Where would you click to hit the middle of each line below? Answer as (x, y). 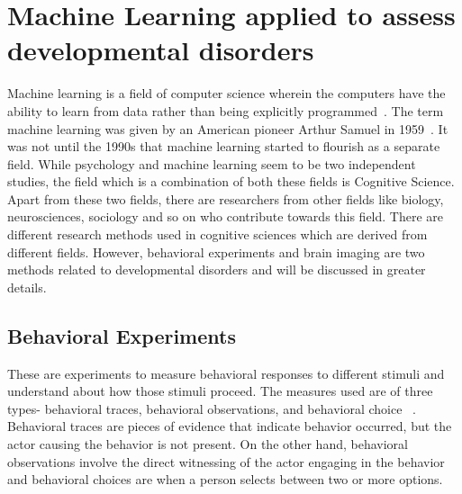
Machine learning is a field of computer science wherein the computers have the (226, 93)
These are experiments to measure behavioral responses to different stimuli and (226, 373)
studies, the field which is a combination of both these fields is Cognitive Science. (231, 181)
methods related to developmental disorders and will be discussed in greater (217, 269)
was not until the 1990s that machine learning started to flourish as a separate (224, 146)
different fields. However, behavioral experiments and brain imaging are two (216, 251)
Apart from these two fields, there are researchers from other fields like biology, (226, 198)
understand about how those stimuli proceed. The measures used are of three (220, 391)
